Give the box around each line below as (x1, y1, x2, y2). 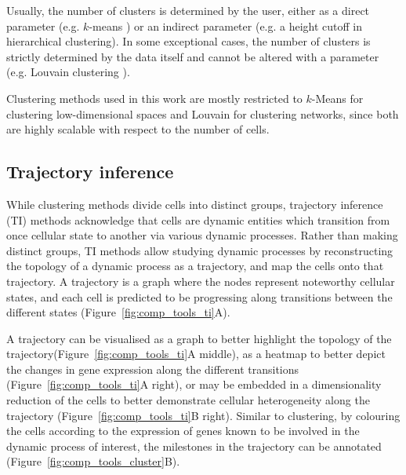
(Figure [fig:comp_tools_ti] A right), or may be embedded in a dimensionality (6, 376, 382, 393)
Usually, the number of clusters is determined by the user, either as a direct (6, 2, 370, 18)
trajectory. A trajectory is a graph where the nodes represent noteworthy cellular (6, 272, 395, 289)
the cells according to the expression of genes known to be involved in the (6, 422, 360, 439)
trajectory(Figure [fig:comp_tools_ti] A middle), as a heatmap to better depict (6, 345, 386, 362)
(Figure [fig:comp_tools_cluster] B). (6, 453, 180, 470)
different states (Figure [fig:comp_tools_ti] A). (6, 304, 230, 320)
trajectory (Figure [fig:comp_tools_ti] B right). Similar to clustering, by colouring (6, 407, 401, 423)
